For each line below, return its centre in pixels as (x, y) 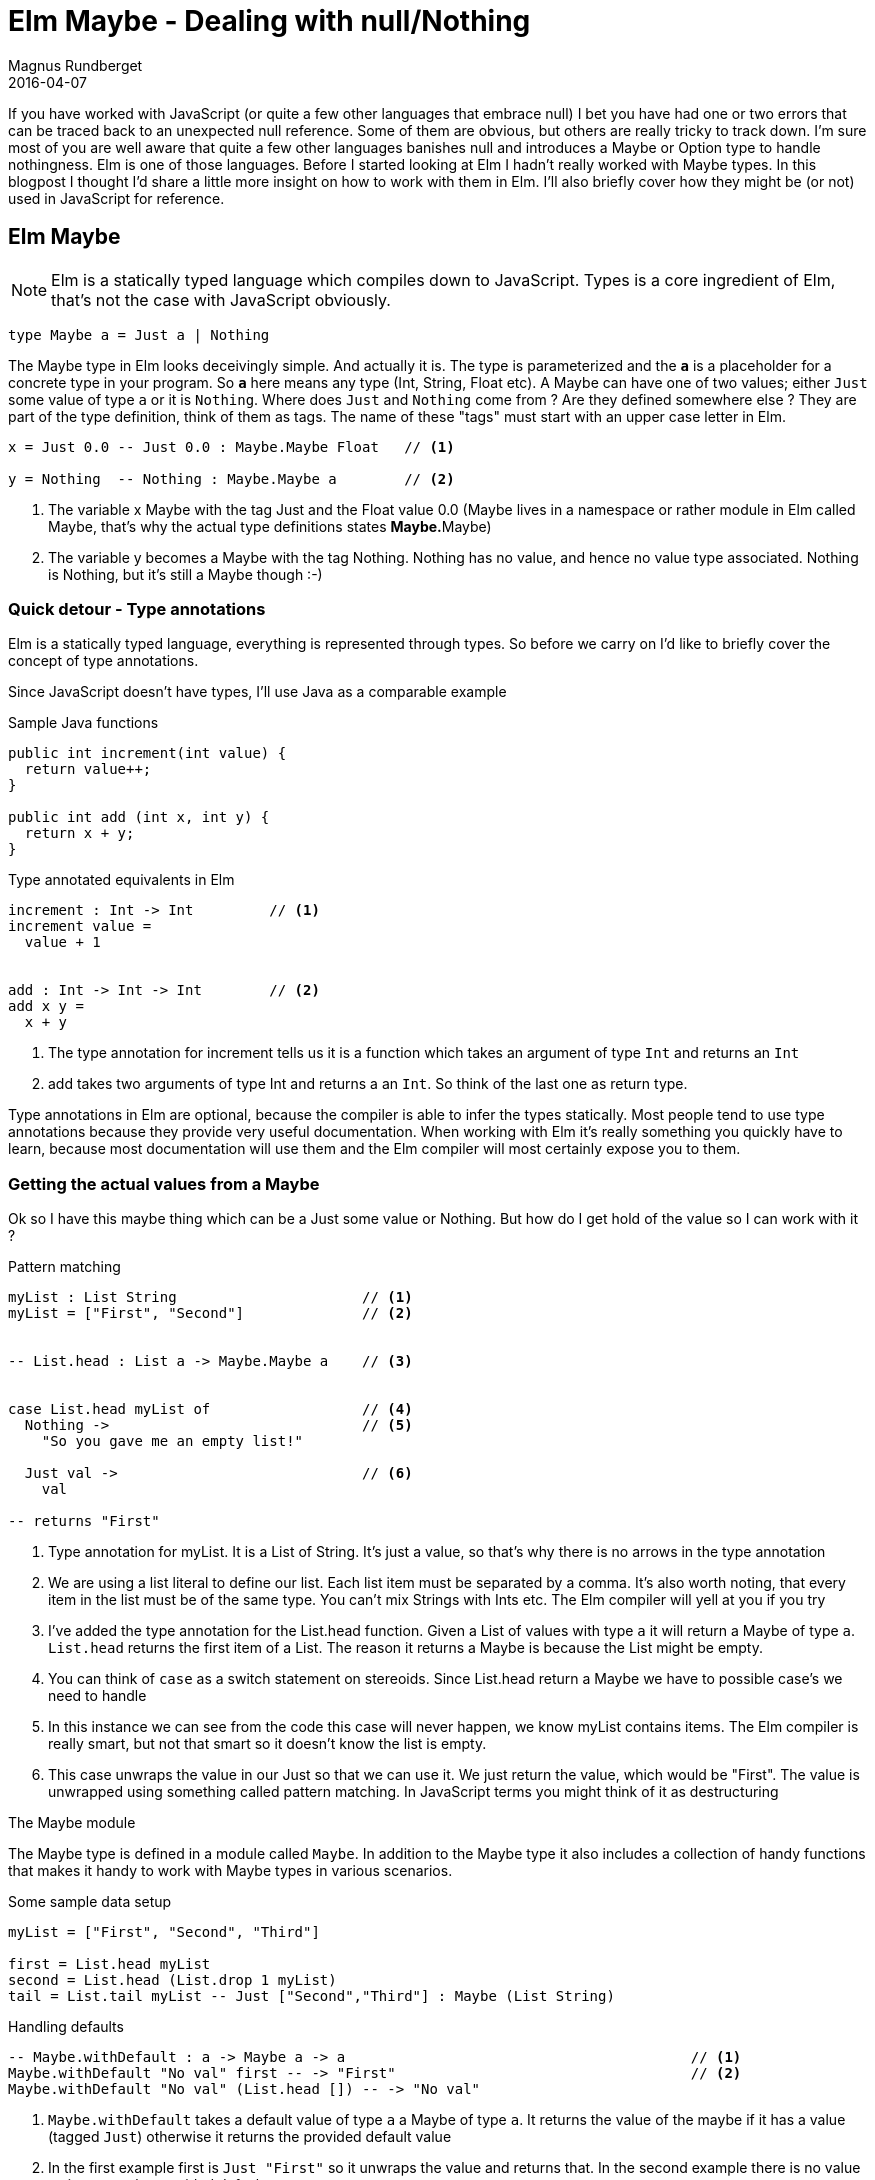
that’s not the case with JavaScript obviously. (221, 299)
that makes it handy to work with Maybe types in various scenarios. (230, 1871)
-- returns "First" (84, 1521)
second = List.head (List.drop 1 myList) (172, 1980)
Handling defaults (66, 2027)
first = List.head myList (109, 1964)
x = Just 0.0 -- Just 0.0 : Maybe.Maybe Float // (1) (231, 446)
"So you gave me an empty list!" (172, 1441)
